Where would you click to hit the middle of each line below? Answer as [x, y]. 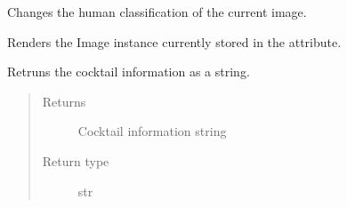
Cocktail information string [152, 131]
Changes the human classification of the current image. [157, 12]
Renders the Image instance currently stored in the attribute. [174, 41]
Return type [76, 160]
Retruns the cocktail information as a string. [129, 72]
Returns [64, 101]
